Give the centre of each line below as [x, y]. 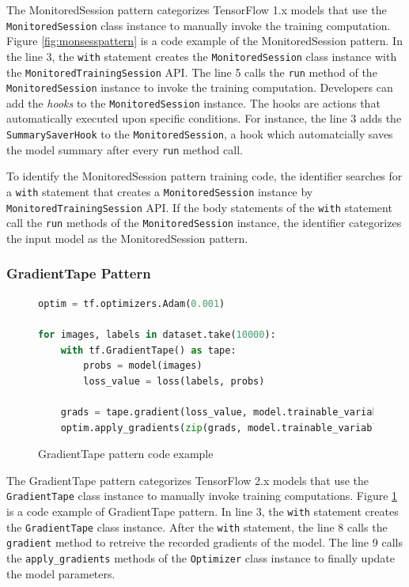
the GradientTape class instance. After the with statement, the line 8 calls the [197, 526]
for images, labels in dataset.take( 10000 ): [157, 334]
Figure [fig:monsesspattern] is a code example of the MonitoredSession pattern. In [204, 41]
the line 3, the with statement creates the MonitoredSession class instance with [202, 56]
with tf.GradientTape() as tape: [148, 350]
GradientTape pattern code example [126, 454]
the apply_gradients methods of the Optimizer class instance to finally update [201, 557]
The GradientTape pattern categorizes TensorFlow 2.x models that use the [188, 480]
